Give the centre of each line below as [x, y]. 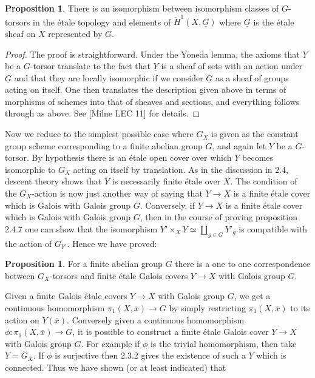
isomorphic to [30, 169]
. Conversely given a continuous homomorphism [156, 319]
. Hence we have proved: [112, 243]
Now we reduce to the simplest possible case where [99, 134]
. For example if [110, 343]
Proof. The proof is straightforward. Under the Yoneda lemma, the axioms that [152, 54]
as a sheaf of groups [252, 77]
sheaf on [20, 33]
